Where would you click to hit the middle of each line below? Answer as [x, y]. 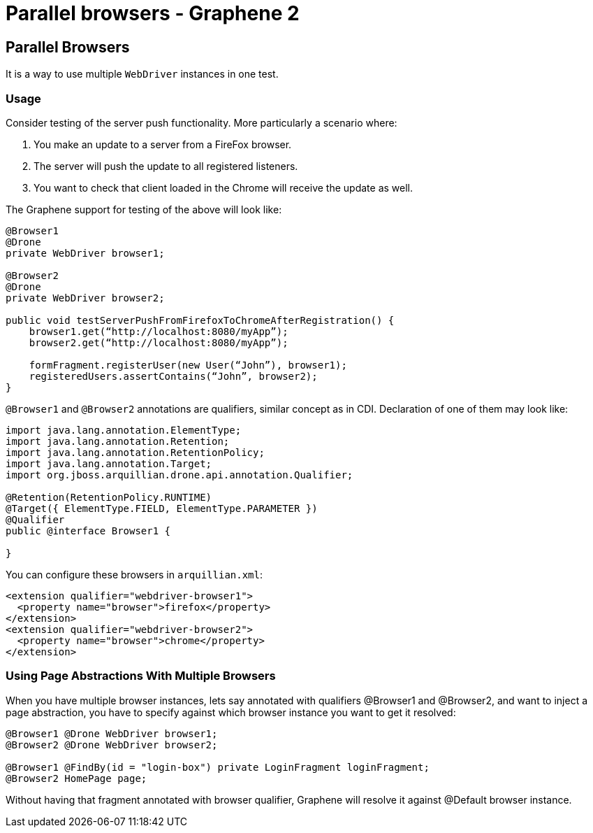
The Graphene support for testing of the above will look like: [144, 209]
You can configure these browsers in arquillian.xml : [134, 574]
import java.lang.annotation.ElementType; [124, 430]
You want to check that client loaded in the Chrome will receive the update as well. [223, 187]
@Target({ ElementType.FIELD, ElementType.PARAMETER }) [162, 508]
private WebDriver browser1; [85, 253]
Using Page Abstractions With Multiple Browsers [141, 676]
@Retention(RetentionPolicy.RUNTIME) [109, 497]
